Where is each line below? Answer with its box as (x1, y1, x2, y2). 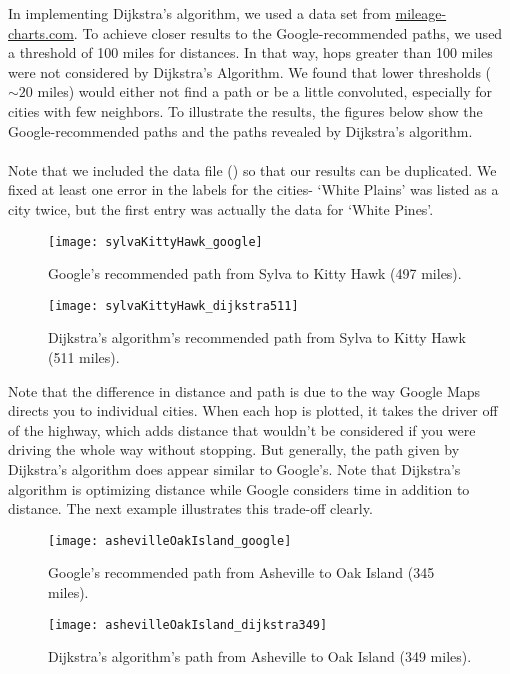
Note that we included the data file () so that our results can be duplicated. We (8, 159, 497, 180)
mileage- (395, 3, 447, 23)
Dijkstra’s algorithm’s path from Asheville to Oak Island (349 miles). (48, 646, 472, 667)
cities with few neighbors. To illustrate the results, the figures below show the (8, 100, 483, 121)
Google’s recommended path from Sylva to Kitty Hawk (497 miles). (48, 263, 462, 284)
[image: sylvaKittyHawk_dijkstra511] (48, 298, 299, 313)
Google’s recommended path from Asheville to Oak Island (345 (48, 562, 435, 583)
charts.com (8, 22, 74, 43)
